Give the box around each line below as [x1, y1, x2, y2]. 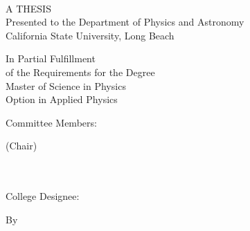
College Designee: [6, 189, 80, 203]
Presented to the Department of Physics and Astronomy [6, 15, 244, 29]
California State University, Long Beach [6, 28, 175, 42]
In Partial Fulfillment [6, 51, 96, 66]
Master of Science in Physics [6, 78, 126, 93]
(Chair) [6, 138, 37, 153]
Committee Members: [6, 115, 97, 129]
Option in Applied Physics [6, 92, 118, 107]
